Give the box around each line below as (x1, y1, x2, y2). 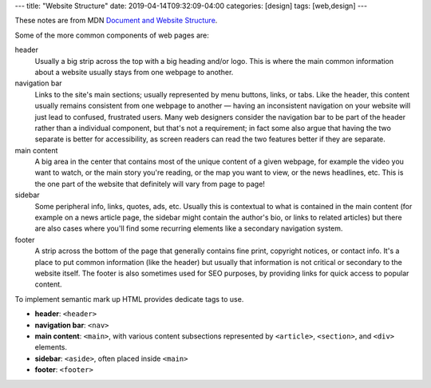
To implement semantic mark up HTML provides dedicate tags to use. (14, 294, 244, 303)
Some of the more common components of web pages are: (14, 30, 209, 40)
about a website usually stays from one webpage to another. (34, 67, 234, 77)
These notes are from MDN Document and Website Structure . (14, 16, 218, 26)
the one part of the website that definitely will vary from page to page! (34, 179, 265, 188)
